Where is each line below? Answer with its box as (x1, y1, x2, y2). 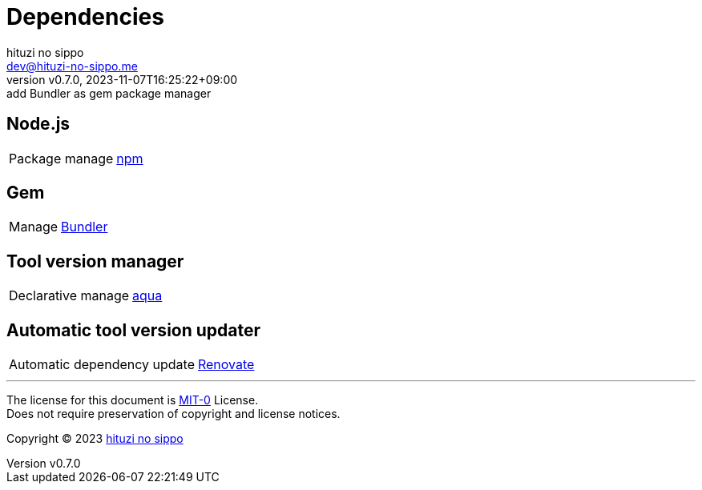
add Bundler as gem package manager (6, 86, 212, 100)
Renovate (197, 356, 255, 373)
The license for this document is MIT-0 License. (6, 393, 259, 408)
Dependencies (6, 3, 164, 30)
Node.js (6, 114, 71, 135)
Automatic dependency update (9, 356, 195, 373)
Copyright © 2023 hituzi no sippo (6, 432, 184, 446)
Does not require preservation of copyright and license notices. (6, 407, 341, 421)
